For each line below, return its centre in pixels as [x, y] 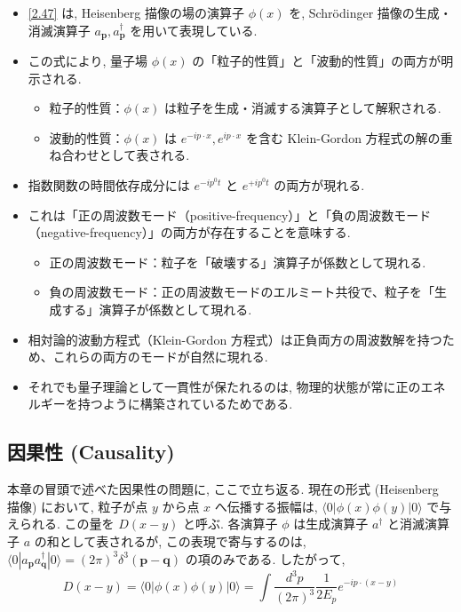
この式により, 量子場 [88, 61]
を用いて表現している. [194, 30]
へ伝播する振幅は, [266, 506]
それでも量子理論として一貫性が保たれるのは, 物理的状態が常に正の [224, 386]
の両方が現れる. [319, 185]
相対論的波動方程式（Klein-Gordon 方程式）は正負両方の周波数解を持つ [235, 339]
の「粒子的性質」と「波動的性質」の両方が [317, 61]
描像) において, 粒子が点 [78, 506]
